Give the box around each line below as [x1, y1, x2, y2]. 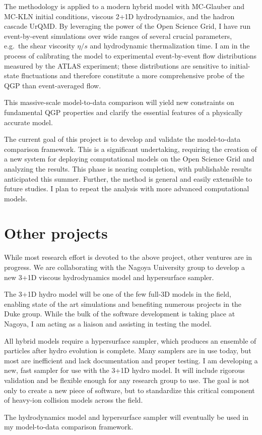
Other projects [4, 223, 108, 243]
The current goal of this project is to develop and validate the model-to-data [4, 134, 241, 144]
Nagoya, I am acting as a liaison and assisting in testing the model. [4, 318, 212, 329]
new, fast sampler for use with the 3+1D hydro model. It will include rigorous [4, 365, 245, 375]
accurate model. [4, 117, 53, 127]
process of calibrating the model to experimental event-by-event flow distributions [4, 50, 256, 61]
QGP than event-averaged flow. [4, 80, 101, 90]
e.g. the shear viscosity [4, 40, 75, 51]
